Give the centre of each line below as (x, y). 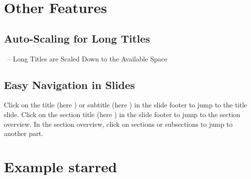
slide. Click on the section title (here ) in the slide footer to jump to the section (122, 114)
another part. (24, 133)
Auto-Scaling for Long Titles (77, 38)
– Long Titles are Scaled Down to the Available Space (87, 58)
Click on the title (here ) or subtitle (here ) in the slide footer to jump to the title (125, 105)
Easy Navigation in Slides (69, 84)
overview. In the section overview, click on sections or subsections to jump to (118, 124)
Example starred (61, 166)
